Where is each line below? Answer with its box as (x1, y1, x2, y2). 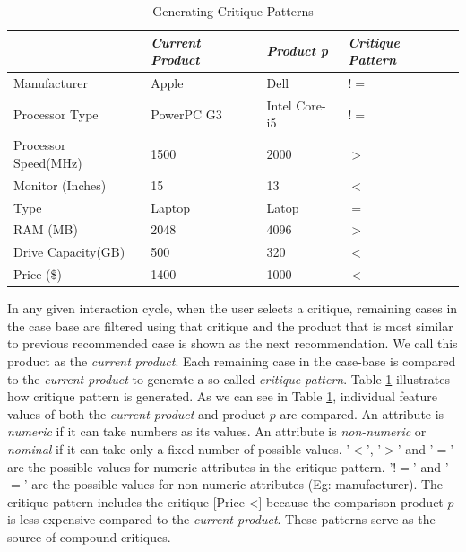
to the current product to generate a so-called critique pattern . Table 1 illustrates (7, 369, 451, 388)
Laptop (151, 197, 191, 216)
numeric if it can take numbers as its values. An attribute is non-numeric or (7, 422, 427, 441)
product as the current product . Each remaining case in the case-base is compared (7, 352, 456, 370)
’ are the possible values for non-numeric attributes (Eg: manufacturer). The (23, 475, 444, 494)
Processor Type (13, 104, 99, 123)
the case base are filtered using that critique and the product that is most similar (7, 316, 453, 335)
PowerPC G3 (151, 104, 222, 123)
